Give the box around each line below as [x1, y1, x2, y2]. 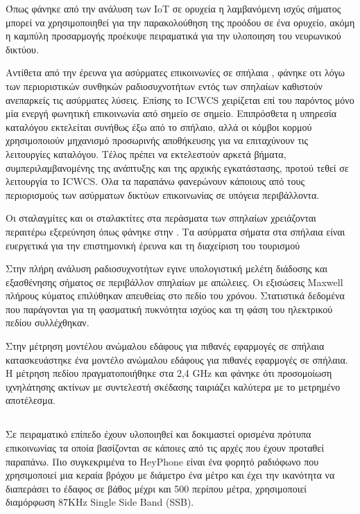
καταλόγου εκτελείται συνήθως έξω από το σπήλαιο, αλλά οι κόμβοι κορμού [6, 119, 312, 134]
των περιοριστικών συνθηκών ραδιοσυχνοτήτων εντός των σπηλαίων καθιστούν [6, 78, 323, 93]
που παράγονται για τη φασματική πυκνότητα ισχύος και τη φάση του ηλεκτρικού [6, 301, 333, 316]
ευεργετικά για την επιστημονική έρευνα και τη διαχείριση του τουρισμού [6, 238, 300, 252]
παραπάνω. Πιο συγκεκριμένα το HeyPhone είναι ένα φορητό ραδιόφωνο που [6, 454, 319, 468]
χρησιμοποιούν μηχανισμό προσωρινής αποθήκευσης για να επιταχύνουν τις [6, 133, 309, 148]
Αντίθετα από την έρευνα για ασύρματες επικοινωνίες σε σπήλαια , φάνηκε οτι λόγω [6, 65, 345, 80]
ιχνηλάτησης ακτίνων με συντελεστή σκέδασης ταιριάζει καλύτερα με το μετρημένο [6, 379, 341, 393]
